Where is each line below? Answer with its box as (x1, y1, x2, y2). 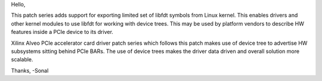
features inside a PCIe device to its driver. (11, 29, 113, 36)
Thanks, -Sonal (11, 67, 49, 74)
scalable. (11, 56, 33, 63)
